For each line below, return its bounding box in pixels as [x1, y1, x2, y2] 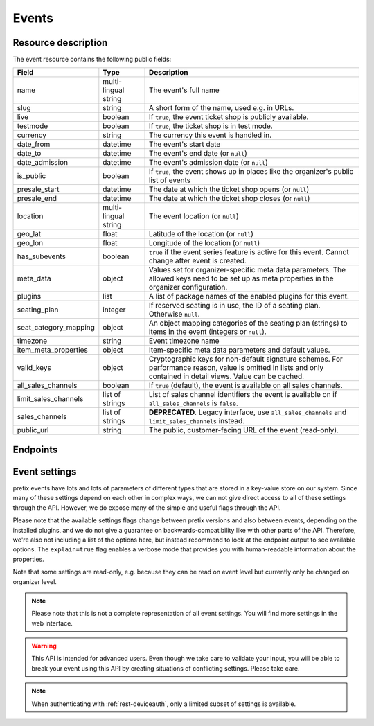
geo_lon [17, 238, 44, 248]
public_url [17, 425, 49, 435]
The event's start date [149, 139, 221, 149]
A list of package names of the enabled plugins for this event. [149, 292, 349, 301]
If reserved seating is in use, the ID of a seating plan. [149, 301, 321, 310]
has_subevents [17, 251, 66, 261]
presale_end [17, 194, 57, 204]
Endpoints [12, 443, 58, 455]
